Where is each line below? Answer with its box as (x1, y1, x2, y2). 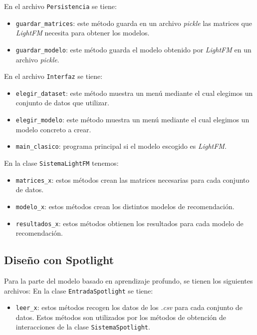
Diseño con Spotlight (4, 252, 114, 268)
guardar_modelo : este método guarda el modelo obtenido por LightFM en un (15, 44, 252, 54)
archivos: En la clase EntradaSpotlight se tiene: (4, 285, 153, 296)
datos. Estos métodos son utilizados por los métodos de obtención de (15, 312, 227, 322)
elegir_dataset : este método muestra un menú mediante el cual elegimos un (15, 87, 253, 98)
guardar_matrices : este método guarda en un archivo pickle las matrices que (15, 17, 252, 28)
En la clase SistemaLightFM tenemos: (4, 157, 119, 168)
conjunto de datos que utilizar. (15, 97, 109, 108)
